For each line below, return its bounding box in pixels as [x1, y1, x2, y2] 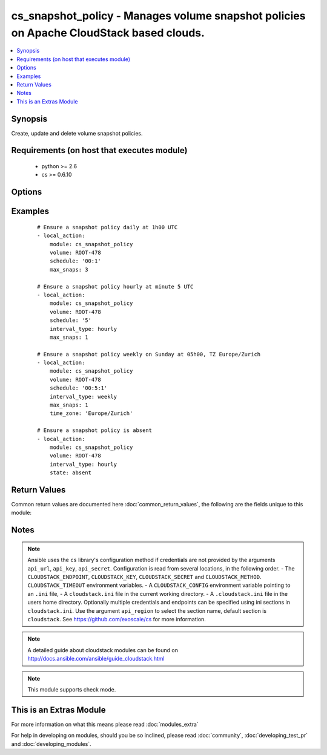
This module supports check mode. [27, 685, 116, 693]
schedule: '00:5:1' [49, 385, 108, 391]
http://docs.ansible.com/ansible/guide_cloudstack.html [27, 655, 165, 662]
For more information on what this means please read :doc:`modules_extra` [11, 721, 199, 728]
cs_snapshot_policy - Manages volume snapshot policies [11, 9, 306, 22]
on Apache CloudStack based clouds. [11, 26, 205, 39]
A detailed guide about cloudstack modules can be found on [27, 646, 179, 653]
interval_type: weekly [49, 393, 117, 400]
